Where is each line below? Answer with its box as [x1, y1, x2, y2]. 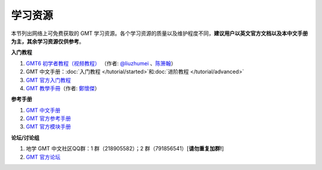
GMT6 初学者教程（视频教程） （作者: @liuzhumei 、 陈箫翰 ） [26, 59, 177, 67]
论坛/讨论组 [11, 134, 40, 141]
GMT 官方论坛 [26, 153, 61, 160]
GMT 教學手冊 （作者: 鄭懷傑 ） [26, 84, 101, 92]
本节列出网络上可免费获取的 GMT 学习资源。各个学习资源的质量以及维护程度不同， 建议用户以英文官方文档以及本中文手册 [11, 30, 308, 37]
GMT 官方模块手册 [26, 123, 72, 130]
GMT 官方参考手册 [26, 115, 72, 122]
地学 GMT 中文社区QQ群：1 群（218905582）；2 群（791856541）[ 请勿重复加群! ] [26, 145, 224, 152]
